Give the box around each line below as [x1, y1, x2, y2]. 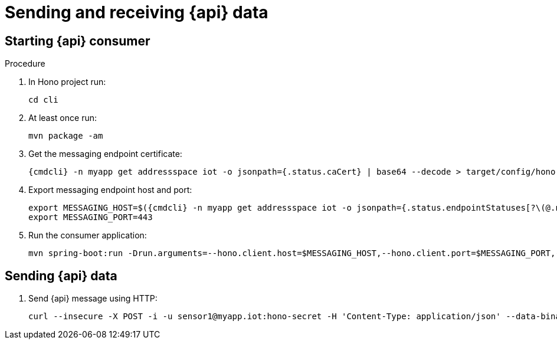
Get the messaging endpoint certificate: [28, 149, 182, 159]
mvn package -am [28, 131, 103, 141]
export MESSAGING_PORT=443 [28, 212, 153, 222]
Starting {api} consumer [5, 33, 150, 48]
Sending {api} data [5, 268, 117, 283]
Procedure [5, 58, 45, 69]
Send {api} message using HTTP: [28, 293, 158, 304]
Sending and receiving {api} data [5, 2, 268, 22]
